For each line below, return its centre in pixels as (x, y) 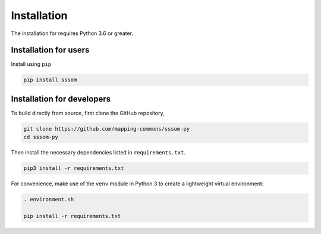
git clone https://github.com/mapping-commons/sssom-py (107, 129)
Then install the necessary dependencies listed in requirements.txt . (98, 153)
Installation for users (50, 50)
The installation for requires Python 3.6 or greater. (72, 33)
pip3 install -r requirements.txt (74, 168)
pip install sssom (50, 80)
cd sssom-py (41, 137)
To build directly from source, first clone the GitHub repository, (88, 113)
